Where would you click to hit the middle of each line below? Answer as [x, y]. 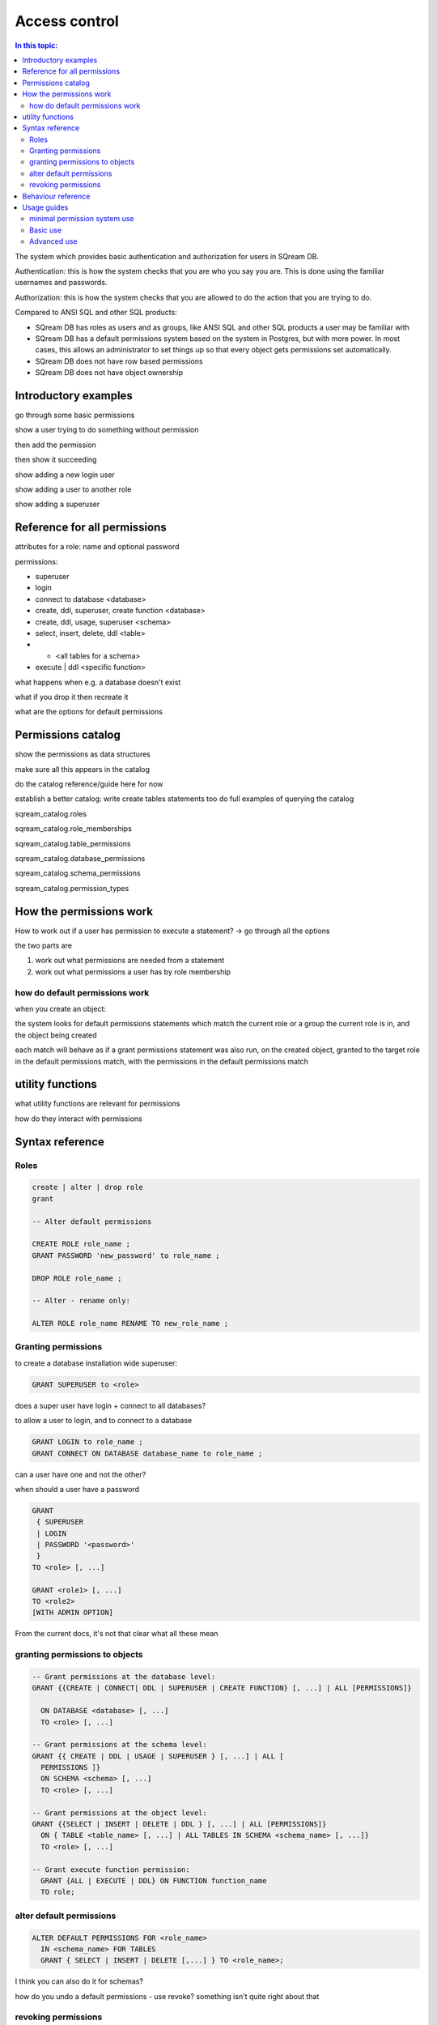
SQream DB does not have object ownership [109, 373]
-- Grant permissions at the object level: [120, 1813]
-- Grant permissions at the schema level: [120, 1745]
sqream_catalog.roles [51, 813]
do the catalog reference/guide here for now [89, 784]
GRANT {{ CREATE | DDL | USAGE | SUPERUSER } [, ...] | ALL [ [158, 1756]
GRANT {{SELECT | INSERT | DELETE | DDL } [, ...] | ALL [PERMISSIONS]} [179, 1824]
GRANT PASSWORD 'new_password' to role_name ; [126, 1255]
